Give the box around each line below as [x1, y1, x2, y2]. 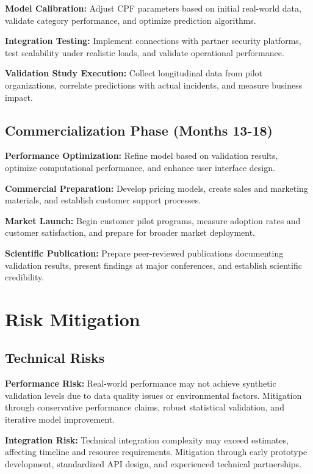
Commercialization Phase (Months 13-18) [5, 120, 273, 139]
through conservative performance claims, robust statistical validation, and [5, 401, 284, 414]
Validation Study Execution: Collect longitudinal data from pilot [5, 67, 263, 79]
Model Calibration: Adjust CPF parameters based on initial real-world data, [5, 2, 301, 14]
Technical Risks [5, 348, 105, 367]
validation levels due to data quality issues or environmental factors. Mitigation [5, 388, 302, 401]
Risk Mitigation [5, 306, 140, 331]
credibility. [5, 271, 45, 283]
